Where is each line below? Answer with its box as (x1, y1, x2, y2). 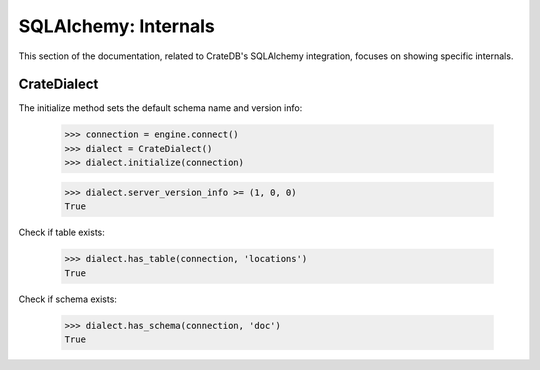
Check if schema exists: (18, 293, 117, 305)
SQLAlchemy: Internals (18, 15, 215, 37)
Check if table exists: (18, 226, 105, 239)
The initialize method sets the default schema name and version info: (18, 102, 303, 114)
